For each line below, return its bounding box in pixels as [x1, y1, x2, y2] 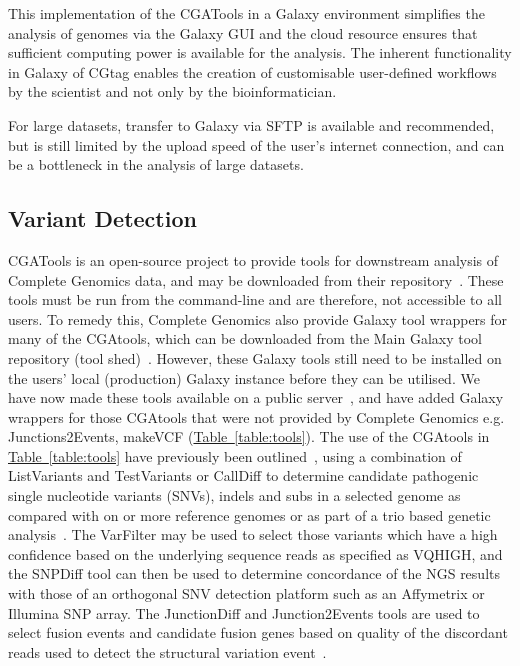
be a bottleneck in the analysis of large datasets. [8, 154, 304, 175]
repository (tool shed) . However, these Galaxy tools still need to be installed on [8, 347, 502, 368]
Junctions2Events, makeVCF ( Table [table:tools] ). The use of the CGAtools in [8, 426, 490, 447]
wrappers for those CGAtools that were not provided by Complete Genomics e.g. [8, 406, 505, 427]
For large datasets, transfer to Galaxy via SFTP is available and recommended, [8, 114, 495, 135]
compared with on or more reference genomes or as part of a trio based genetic [8, 504, 491, 525]
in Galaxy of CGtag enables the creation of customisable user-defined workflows [8, 61, 497, 82]
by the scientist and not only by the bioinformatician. [8, 81, 337, 102]
